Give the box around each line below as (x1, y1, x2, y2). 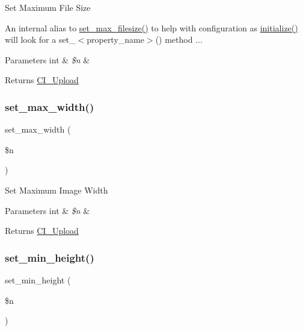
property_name (87, 33, 144, 46)
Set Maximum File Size (5, 1, 91, 13)
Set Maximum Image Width (5, 183, 108, 196)
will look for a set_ (5, 33, 76, 46)
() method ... (155, 33, 203, 46)
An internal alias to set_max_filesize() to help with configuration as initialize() (5, 21, 298, 34)
